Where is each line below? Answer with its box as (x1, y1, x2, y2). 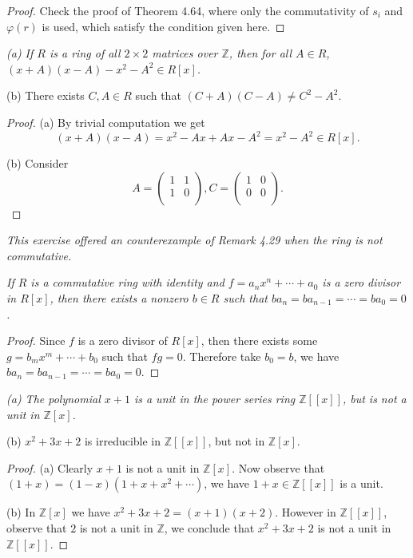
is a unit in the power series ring (133, 390, 296, 406)
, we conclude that (164, 519, 255, 536)
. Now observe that (232, 459, 325, 476)
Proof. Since (6, 332, 66, 349)
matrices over (152, 45, 218, 61)
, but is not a (342, 390, 407, 406)
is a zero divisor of (77, 332, 168, 349)
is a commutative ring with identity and (30, 274, 224, 291)
